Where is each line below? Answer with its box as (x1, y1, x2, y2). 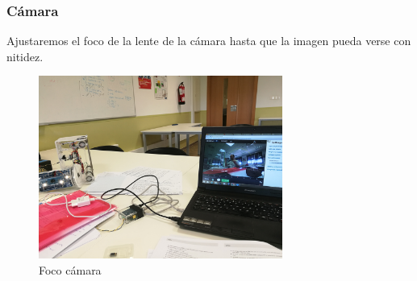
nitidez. (6, 48, 44, 64)
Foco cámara (39, 261, 102, 278)
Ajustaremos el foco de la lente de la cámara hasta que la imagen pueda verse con (6, 32, 411, 49)
